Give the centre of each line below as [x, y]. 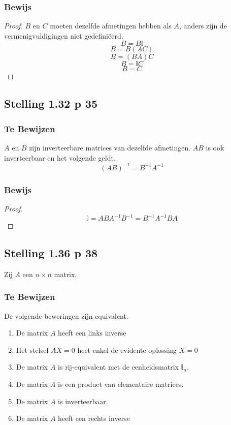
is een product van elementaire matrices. [121, 384]
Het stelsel [32, 350]
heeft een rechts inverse [94, 418]
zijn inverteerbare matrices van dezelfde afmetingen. [110, 147]
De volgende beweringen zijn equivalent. [66, 315]
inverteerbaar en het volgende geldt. [60, 157]
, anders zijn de [203, 26]
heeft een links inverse [92, 333]
